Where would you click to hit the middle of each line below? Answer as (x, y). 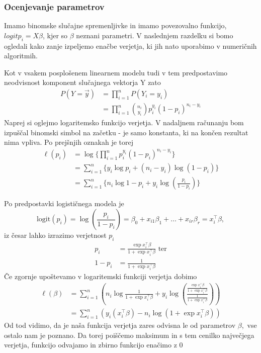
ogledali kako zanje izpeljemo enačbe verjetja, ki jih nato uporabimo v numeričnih (130, 46)
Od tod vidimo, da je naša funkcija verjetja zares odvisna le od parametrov (120, 325)
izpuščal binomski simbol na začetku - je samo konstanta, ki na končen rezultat (126, 132)
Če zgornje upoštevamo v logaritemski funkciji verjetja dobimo (101, 276)
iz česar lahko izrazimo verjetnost (55, 235)
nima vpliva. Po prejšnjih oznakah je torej (69, 142)
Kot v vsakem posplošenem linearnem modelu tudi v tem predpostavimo (116, 72)
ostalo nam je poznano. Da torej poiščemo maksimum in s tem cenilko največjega (129, 335)
